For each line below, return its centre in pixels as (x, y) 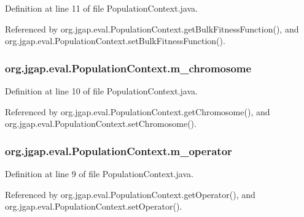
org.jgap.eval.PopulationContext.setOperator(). (94, 206)
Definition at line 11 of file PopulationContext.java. (101, 8)
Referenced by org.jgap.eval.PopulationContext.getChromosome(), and (138, 111)
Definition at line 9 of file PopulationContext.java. (99, 173)
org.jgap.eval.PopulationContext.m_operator (119, 150)
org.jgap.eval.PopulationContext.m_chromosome (128, 68)
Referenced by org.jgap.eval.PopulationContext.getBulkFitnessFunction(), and (152, 29)
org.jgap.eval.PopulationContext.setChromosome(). (101, 124)
